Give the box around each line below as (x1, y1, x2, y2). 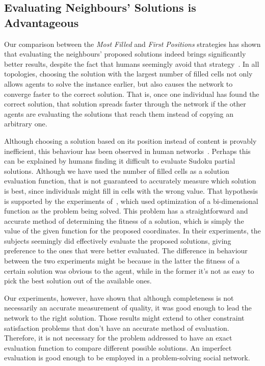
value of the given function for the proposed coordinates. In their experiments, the (4, 225, 261, 236)
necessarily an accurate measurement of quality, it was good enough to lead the (4, 302, 252, 313)
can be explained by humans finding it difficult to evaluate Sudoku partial (4, 155, 235, 166)
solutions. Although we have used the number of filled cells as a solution (4, 165, 229, 176)
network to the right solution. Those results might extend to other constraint (4, 312, 245, 323)
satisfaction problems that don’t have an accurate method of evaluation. (4, 322, 229, 333)
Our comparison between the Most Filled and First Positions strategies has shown (4, 38, 261, 49)
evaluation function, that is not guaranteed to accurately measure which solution (4, 175, 256, 186)
